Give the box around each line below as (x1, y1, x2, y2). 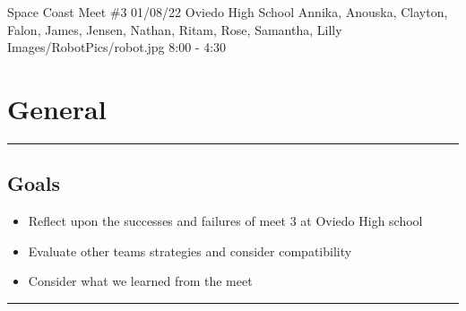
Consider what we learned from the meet (28, 272, 253, 290)
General (7, 90, 107, 126)
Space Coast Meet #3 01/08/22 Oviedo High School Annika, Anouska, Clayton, (7, 3, 448, 21)
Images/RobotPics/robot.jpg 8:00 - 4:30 (7, 38, 227, 56)
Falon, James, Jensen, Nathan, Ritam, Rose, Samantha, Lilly (7, 20, 342, 39)
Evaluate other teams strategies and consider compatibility (28, 241, 352, 260)
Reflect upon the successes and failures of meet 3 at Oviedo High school (28, 212, 423, 230)
